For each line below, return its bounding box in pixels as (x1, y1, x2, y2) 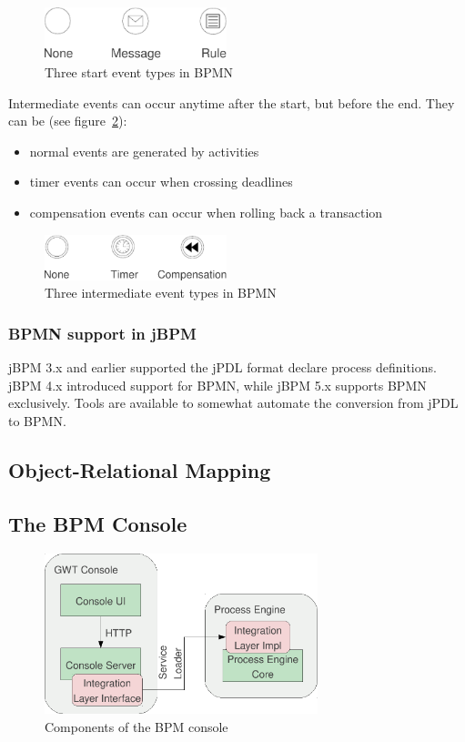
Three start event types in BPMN (45, 63, 234, 82)
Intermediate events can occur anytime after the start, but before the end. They (8, 93, 455, 112)
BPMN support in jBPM (8, 321, 197, 344)
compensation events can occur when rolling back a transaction (29, 203, 383, 222)
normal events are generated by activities (29, 141, 259, 160)
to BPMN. (8, 412, 66, 430)
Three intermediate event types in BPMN (45, 283, 277, 302)
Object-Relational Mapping (8, 455, 271, 483)
